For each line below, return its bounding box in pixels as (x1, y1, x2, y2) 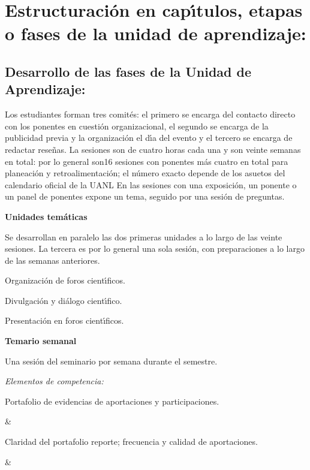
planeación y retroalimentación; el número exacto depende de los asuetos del (5, 167, 285, 179)
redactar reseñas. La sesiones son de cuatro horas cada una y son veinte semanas (5, 143, 301, 155)
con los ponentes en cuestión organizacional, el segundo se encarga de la (5, 119, 269, 132)
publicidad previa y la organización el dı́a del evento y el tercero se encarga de (5, 131, 293, 144)
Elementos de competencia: (5, 375, 104, 387)
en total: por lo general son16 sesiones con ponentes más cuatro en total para (5, 155, 288, 167)
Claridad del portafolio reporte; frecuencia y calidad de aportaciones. (5, 435, 258, 448)
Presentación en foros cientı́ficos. (5, 314, 124, 327)
